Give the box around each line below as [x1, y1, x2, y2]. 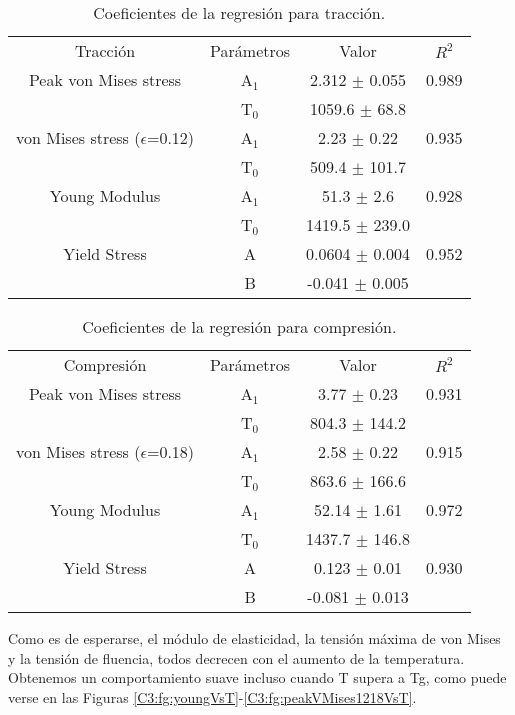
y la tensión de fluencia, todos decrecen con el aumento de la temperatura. [8, 647, 465, 668]
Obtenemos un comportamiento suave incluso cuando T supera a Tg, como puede [8, 667, 507, 688]
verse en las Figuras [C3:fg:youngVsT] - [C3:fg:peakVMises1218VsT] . [8, 686, 417, 707]
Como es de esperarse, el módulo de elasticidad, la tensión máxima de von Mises [8, 628, 501, 648]
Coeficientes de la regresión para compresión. [82, 315, 397, 338]
